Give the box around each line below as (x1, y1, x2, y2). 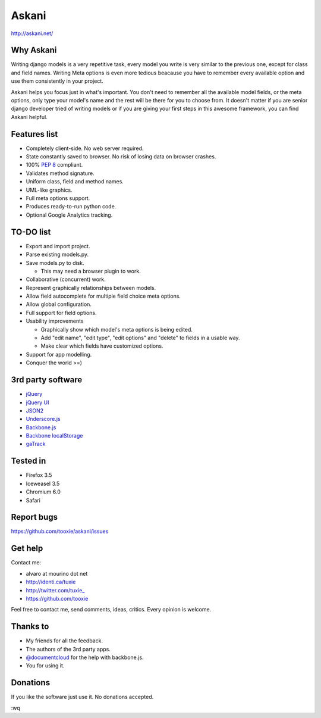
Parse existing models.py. (26, 251, 89, 258)
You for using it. (26, 662, 65, 669)
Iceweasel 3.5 (26, 480, 60, 487)
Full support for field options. (26, 309, 97, 316)
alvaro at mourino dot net (26, 570, 88, 577)
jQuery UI (26, 399, 50, 406)
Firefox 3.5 (26, 472, 52, 479)
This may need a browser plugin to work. (40, 267, 141, 274)
